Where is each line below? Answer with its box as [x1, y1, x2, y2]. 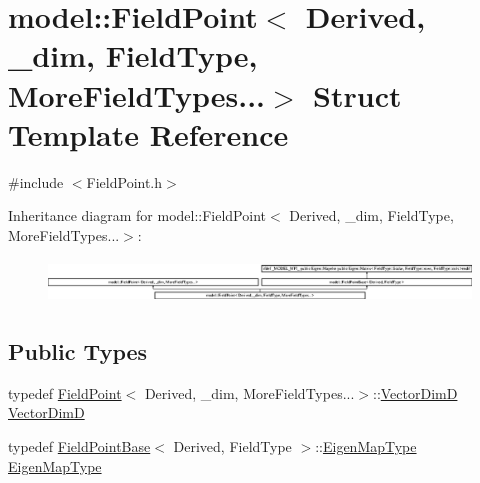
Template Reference [8, 113, 289, 154]
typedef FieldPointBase [8, 436, 151, 457]
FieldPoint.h [86, 171, 163, 192]
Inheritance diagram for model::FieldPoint [8, 205, 266, 226]
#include [8, 171, 64, 192]
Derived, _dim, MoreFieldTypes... [144, 382, 355, 403]
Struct [313, 74, 402, 115]
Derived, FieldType [173, 436, 292, 457]
